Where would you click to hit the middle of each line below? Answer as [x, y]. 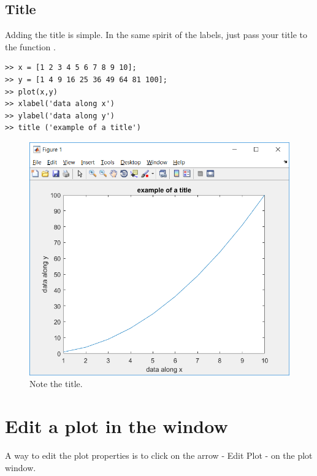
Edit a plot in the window [116, 426]
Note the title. [56, 384]
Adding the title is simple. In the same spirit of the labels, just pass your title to [156, 35]
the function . [30, 46]
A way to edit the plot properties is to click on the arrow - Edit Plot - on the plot [159, 455]
